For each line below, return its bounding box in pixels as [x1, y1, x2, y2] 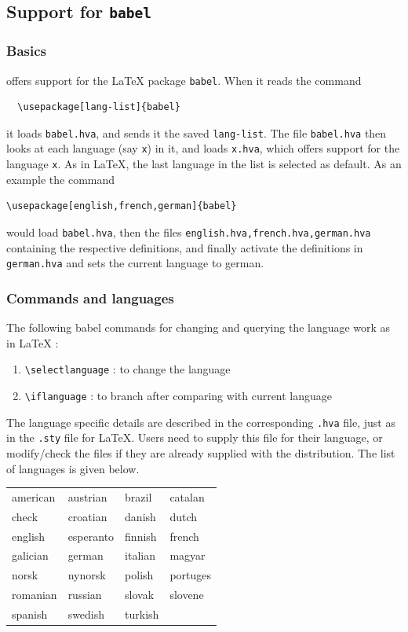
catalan [169, 488, 205, 505]
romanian [12, 586, 57, 603]
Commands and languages [6, 288, 174, 307]
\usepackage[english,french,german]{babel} [6, 200, 237, 212]
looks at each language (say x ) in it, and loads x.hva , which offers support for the [6, 140, 400, 156]
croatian [67, 508, 107, 524]
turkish [125, 605, 159, 622]
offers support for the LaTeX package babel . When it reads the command [6, 72, 362, 88]
